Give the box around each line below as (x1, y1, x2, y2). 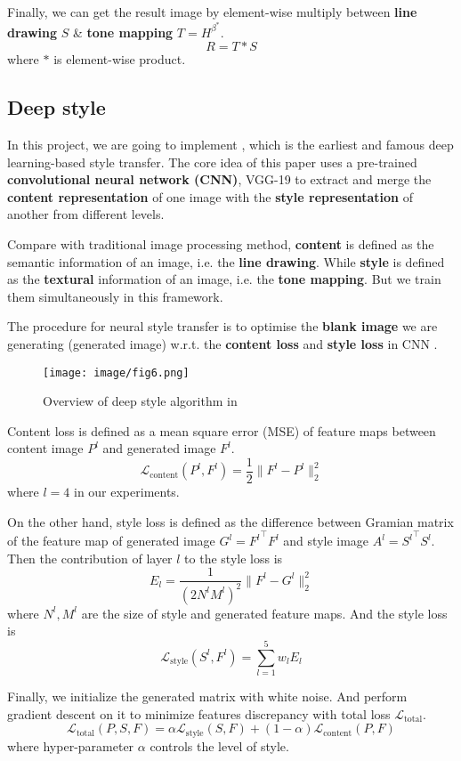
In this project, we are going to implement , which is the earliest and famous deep (7, 135, 454, 154)
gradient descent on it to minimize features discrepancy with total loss (7, 704, 391, 723)
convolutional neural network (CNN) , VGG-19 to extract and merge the (7, 170, 432, 189)
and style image (283, 531, 369, 550)
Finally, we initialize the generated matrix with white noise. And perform (7, 687, 408, 706)
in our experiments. (73, 482, 180, 501)
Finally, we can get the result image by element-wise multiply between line (7, 3, 417, 20)
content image (7, 439, 84, 457)
